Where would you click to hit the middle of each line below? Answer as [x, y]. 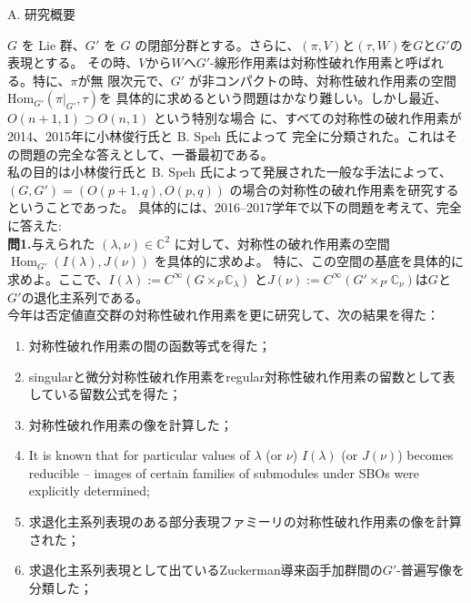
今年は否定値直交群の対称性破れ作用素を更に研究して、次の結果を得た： [223, 315]
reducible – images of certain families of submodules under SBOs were [224, 472]
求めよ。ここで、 [58, 278]
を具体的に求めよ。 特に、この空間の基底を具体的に [309, 261]
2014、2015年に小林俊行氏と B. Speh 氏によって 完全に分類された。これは [226, 135]
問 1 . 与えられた [51, 243]
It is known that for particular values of [139, 455]
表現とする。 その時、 [73, 62]
